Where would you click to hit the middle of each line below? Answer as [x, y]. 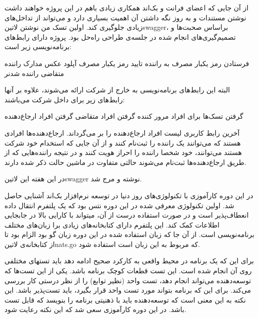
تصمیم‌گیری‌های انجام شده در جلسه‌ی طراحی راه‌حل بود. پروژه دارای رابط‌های [120, 37]
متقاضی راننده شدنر [34, 73]
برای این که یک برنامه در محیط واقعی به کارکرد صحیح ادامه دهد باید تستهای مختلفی [129, 261]
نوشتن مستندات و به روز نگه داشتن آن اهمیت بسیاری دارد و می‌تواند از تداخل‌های [126, 17]
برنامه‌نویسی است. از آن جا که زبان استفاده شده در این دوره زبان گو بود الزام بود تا [129, 234]
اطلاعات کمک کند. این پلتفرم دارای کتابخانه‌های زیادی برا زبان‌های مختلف [112, 224]
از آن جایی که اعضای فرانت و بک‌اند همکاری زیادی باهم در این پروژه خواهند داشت [127, 7]
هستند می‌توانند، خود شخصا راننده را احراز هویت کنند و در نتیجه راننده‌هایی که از [123, 152]
